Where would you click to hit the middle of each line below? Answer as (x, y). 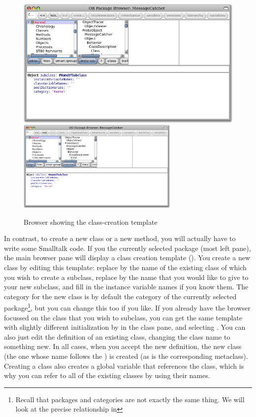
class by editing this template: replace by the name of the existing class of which (125, 267)
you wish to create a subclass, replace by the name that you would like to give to (126, 277)
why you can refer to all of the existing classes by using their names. (107, 375)
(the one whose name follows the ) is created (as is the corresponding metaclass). (126, 356)
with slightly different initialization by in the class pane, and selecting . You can (125, 327)
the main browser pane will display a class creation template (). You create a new (127, 258)
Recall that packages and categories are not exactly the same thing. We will (130, 399)
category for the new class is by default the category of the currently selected (120, 296)
